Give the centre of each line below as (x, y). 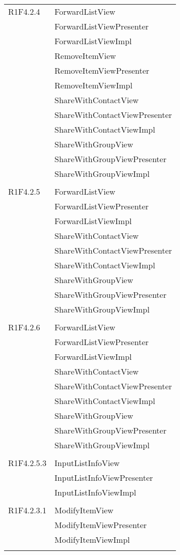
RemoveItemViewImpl (94, 85)
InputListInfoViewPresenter (104, 477)
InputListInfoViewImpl (95, 492)
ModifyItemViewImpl (92, 539)
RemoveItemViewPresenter (102, 70)
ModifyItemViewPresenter (101, 525)
